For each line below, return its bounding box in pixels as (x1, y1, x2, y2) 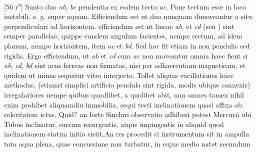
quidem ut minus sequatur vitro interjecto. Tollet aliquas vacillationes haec (4, 69, 233, 80)
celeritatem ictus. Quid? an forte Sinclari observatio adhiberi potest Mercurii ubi (4, 109, 251, 119)
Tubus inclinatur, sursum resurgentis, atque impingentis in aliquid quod (4, 118, 224, 129)
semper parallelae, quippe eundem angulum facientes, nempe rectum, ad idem (4, 30, 242, 41)
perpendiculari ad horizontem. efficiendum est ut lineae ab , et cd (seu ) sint (4, 20, 234, 31)
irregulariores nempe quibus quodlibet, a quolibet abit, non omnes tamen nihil (4, 89, 244, 99)
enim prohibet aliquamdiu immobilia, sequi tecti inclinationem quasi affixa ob (4, 99, 242, 109)
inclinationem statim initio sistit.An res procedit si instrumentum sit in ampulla (4, 128, 249, 139)
